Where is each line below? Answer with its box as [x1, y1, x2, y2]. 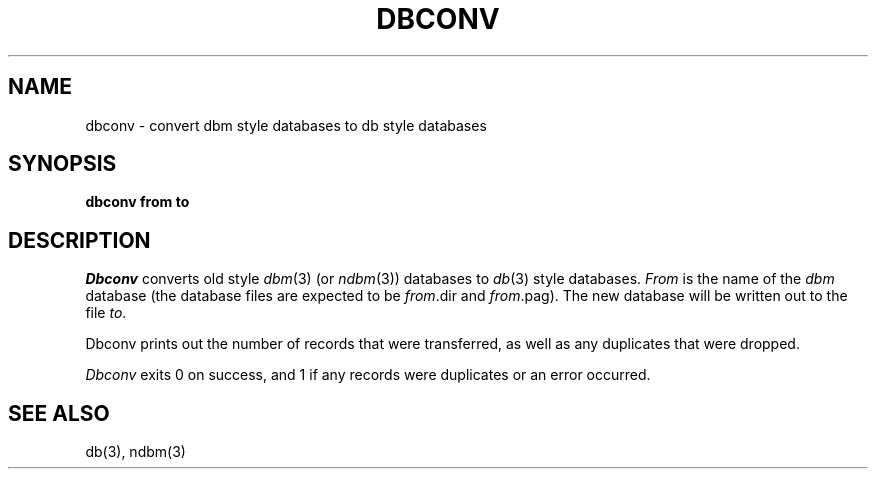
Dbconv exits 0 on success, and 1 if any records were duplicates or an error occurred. [85, 366, 651, 384]
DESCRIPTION [8, 227, 151, 253]
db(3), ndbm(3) [85, 443, 186, 461]
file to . [85, 304, 127, 322]
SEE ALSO [8, 400, 110, 426]
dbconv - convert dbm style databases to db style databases [85, 116, 487, 134]
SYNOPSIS [8, 151, 117, 177]
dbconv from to [85, 193, 190, 211]
